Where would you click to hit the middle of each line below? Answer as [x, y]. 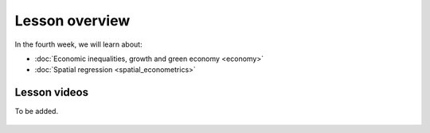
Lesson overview [72, 21]
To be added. [37, 112]
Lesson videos [52, 92]
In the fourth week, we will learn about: [78, 44]
